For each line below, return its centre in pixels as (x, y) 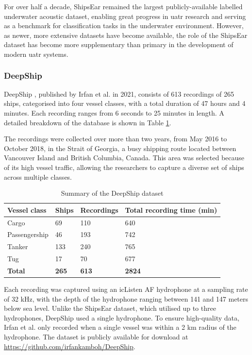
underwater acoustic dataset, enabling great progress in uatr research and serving (125, 16)
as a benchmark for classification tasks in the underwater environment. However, (124, 25)
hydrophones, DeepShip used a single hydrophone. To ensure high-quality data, (122, 317)
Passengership (28, 234)
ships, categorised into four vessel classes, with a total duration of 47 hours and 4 (125, 103)
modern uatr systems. (36, 54)
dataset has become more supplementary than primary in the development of (119, 44)
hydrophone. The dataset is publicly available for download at (96, 337)
